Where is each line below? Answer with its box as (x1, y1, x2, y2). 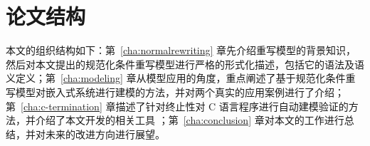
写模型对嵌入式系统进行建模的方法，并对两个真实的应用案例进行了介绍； (6, 84, 344, 99)
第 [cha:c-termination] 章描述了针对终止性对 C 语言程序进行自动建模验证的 (6, 98, 349, 113)
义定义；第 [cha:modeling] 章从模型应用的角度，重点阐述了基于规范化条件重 (6, 71, 356, 85)
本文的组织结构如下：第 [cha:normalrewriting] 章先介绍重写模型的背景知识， (6, 43, 356, 58)
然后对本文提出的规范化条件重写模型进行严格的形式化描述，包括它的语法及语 (6, 56, 364, 71)
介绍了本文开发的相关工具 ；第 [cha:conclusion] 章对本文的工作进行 (35, 113, 344, 127)
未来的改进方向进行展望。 (45, 126, 165, 141)
